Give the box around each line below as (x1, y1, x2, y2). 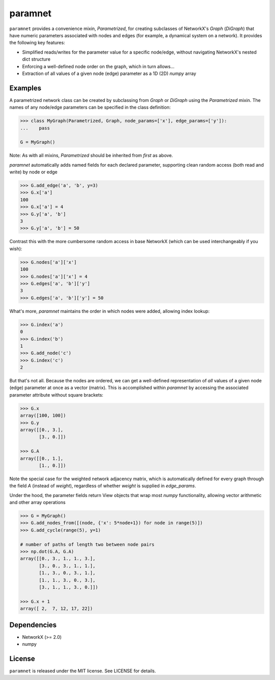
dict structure (22, 56, 51, 62)
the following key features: (9, 40, 66, 46)
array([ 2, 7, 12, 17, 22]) (20, 606, 93, 612)
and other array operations (9, 500, 66, 506)
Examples (9, 84, 42, 92)
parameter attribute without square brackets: (9, 391, 104, 398)
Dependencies (9, 620, 57, 629)
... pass (20, 125, 50, 131)
